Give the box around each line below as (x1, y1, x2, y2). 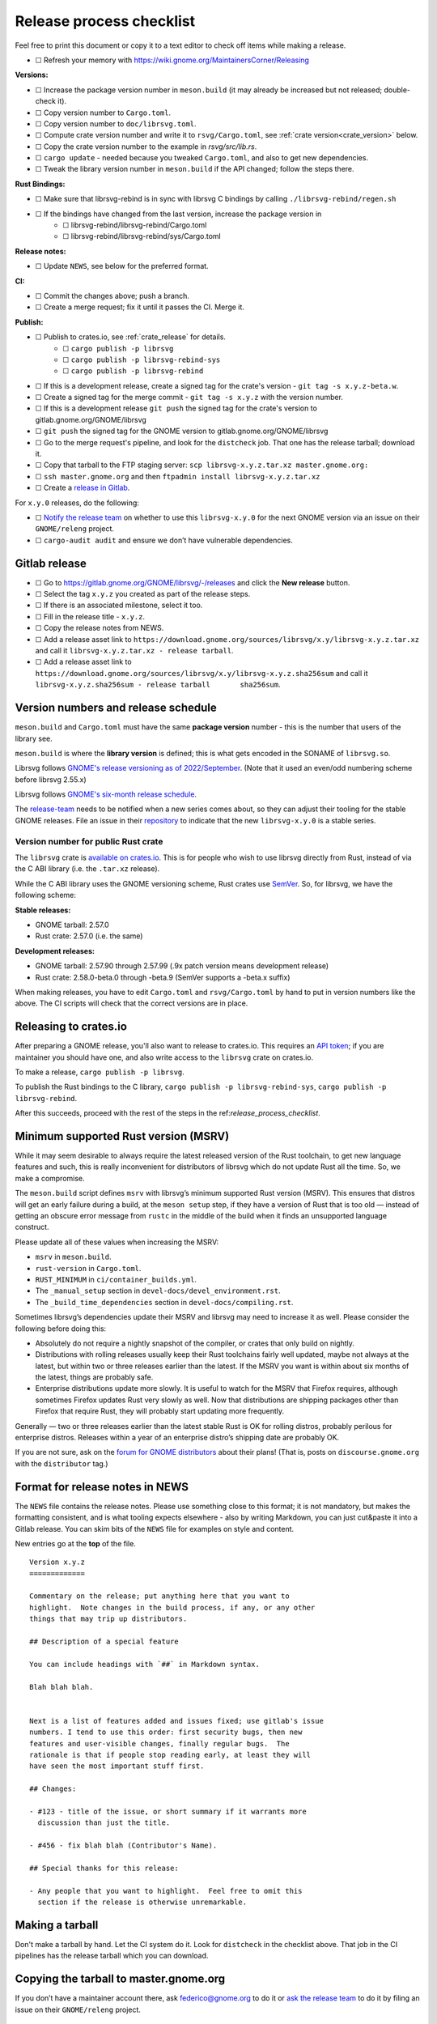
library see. (15, 733, 53, 743)
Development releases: (15, 946, 95, 955)
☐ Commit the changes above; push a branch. (35, 291, 190, 300)
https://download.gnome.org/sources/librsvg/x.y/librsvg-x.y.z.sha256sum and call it (35, 668, 368, 678)
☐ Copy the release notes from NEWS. (35, 623, 164, 633)
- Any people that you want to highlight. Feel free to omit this (29, 1886, 303, 1895)
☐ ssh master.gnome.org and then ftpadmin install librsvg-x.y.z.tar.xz (35, 471, 320, 481)
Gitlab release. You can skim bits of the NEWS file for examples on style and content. (15, 1524, 295, 1533)
